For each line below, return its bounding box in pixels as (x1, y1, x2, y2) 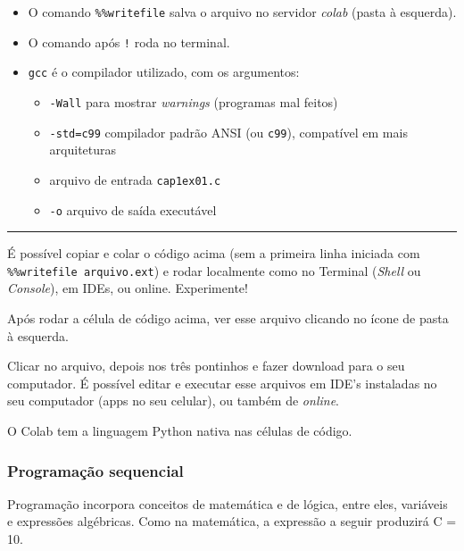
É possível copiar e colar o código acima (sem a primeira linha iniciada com (7, 244, 420, 263)
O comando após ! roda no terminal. (28, 32, 230, 51)
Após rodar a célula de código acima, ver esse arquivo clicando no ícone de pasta (7, 309, 449, 328)
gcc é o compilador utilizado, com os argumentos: (28, 63, 300, 81)
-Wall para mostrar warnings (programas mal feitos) (49, 92, 338, 111)
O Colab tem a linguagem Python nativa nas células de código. (7, 422, 352, 439)
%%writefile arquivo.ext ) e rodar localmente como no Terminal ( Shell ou (7, 261, 421, 280)
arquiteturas (49, 140, 117, 159)
